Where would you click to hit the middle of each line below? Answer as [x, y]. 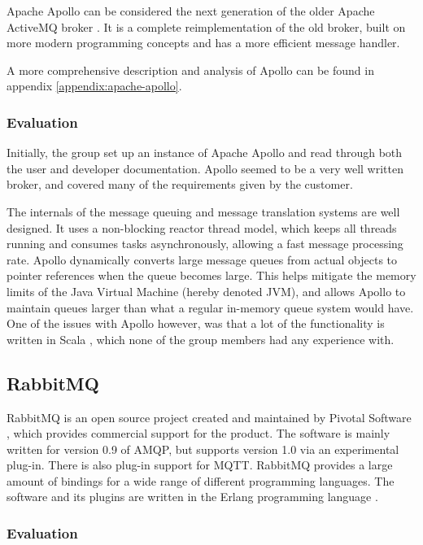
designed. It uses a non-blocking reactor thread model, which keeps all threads [202, 227]
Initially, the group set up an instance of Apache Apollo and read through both [205, 153]
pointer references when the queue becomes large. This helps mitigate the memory [211, 275]
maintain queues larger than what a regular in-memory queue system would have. [210, 307]
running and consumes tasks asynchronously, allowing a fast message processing [205, 244]
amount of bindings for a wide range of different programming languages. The [201, 480]
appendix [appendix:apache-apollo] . [94, 86]
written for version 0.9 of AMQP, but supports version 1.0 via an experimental [203, 449]
